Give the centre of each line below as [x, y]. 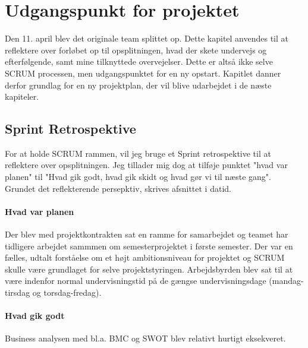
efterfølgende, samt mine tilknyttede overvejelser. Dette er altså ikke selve [139, 61]
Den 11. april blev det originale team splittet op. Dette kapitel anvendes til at [147, 38]
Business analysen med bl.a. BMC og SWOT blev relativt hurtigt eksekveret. [145, 338]
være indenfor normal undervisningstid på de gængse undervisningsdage [136, 281]
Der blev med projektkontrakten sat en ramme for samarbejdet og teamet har [147, 234]
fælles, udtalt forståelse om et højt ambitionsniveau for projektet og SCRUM [145, 257]
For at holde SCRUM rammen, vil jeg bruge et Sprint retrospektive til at [138, 153]
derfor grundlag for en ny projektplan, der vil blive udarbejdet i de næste [138, 85]
